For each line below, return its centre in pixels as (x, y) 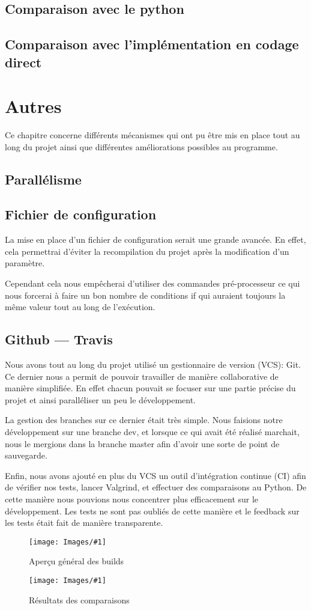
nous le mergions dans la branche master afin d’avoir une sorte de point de (142, 443)
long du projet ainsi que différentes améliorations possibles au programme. (141, 146)
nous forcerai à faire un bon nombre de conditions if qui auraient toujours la (145, 295)
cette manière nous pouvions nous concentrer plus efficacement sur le (132, 499)
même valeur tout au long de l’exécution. (80, 307)
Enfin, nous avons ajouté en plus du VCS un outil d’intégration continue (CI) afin (155, 475)
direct (23, 62)
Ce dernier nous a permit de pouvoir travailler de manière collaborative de (142, 376)
